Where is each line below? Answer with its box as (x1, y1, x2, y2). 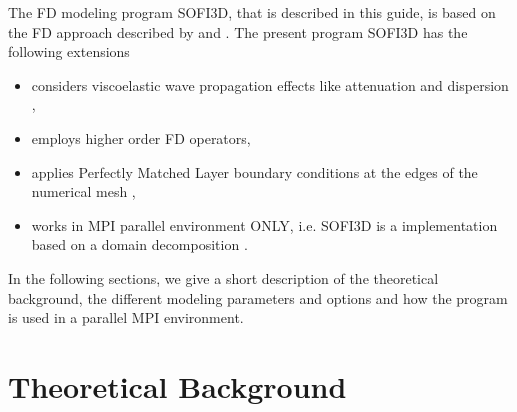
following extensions (8, 41, 130, 62)
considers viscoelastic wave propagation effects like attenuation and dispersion (31, 74, 509, 95)
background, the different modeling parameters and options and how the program (8, 287, 508, 308)
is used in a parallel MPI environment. (8, 307, 244, 328)
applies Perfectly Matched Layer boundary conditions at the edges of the (31, 161, 478, 182)
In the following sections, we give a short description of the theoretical (8, 267, 439, 288)
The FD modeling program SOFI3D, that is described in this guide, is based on (8, 2, 496, 22)
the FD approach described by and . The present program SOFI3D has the (8, 21, 468, 42)
